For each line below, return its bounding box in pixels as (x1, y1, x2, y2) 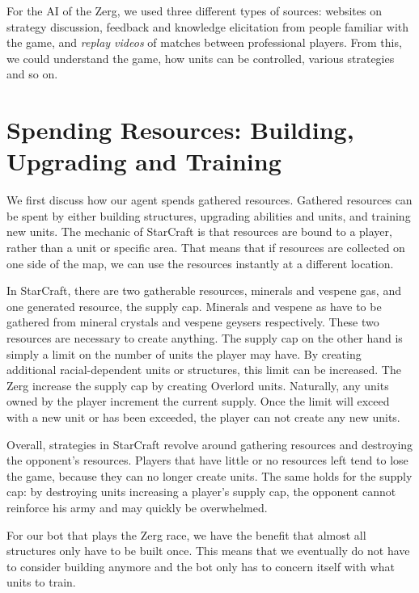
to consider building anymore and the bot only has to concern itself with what (6, 557, 395, 574)
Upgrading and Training (6, 145, 281, 178)
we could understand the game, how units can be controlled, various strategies (6, 49, 395, 66)
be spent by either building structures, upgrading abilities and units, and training (6, 207, 411, 224)
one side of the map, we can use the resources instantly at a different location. (6, 254, 394, 271)
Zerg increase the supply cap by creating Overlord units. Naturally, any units (6, 376, 389, 393)
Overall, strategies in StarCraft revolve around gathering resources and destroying (6, 435, 413, 452)
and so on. (6, 65, 58, 82)
